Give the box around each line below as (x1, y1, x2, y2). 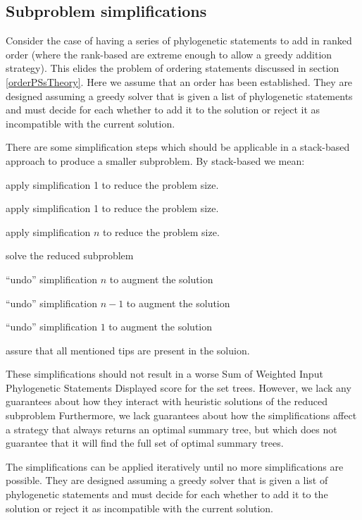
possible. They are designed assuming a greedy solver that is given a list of (6, 473, 328, 488)
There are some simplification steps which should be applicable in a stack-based (6, 140, 350, 154)
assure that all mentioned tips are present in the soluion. (6, 342, 250, 357)
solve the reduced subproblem (6, 248, 134, 263)
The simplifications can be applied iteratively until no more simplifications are (6, 459, 344, 473)
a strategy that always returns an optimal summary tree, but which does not (6, 421, 337, 436)
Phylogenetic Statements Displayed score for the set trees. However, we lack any (6, 380, 351, 395)
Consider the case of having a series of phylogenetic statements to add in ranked (6, 33, 352, 48)
